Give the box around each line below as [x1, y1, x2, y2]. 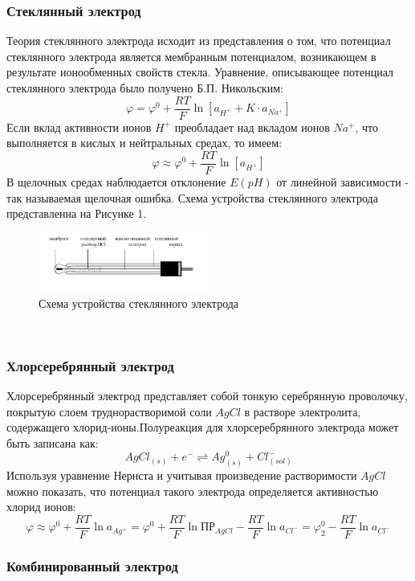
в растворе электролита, [244, 403, 361, 419]
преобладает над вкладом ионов [174, 118, 330, 135]
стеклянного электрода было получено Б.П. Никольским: [6, 80, 283, 96]
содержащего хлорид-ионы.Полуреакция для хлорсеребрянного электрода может [6, 419, 399, 436]
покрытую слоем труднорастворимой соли [6, 403, 212, 419]
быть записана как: [6, 434, 99, 451]
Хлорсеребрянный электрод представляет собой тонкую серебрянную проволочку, [6, 387, 408, 403]
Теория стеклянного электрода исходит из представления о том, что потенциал [6, 32, 391, 49]
